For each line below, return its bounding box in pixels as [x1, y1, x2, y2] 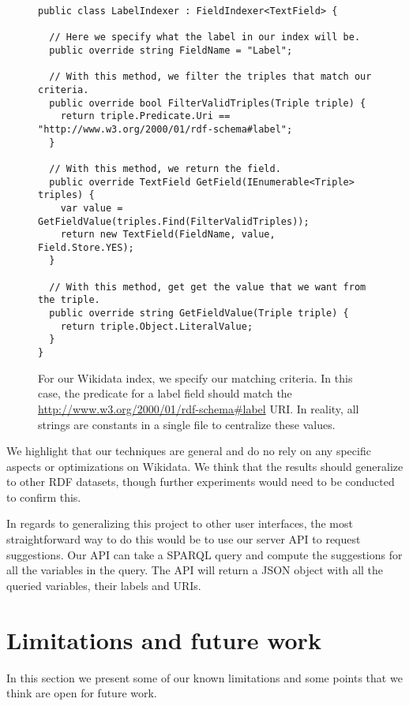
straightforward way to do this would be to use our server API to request [6, 531, 361, 547]
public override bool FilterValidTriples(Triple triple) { [49, 97, 366, 109]
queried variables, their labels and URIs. [6, 577, 201, 593]
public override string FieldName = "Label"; [49, 44, 293, 56]
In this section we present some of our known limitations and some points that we [6, 669, 403, 685]
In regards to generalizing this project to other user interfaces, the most [6, 515, 353, 532]
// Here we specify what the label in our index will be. [49, 32, 361, 43]
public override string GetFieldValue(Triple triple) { [49, 308, 349, 319]
